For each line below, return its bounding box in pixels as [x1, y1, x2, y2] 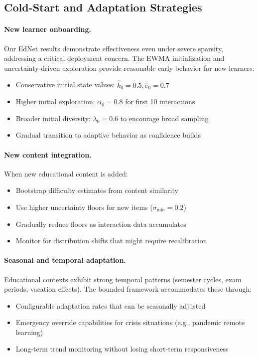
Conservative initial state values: [15, 79, 115, 90]
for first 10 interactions [125, 96, 195, 107]
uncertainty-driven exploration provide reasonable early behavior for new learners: [4, 62, 255, 73]
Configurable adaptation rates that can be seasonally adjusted [15, 300, 206, 311]
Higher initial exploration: [15, 96, 95, 107]
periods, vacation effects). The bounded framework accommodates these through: [4, 284, 252, 294]
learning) [15, 327, 43, 337]
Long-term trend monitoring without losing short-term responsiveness [15, 344, 229, 354]
